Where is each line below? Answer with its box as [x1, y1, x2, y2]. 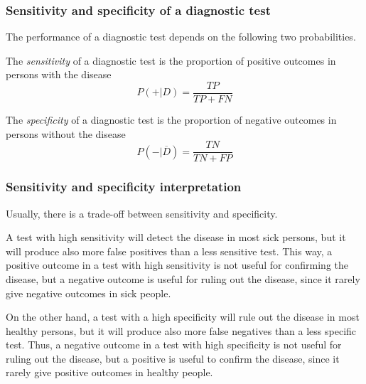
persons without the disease [6, 126, 126, 141]
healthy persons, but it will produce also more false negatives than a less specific [6, 323, 357, 338]
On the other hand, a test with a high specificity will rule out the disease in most [6, 309, 360, 324]
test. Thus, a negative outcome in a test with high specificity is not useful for [6, 337, 342, 352]
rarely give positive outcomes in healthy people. [6, 365, 213, 380]
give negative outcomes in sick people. [6, 285, 171, 300]
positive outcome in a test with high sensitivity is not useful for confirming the [6, 257, 348, 272]
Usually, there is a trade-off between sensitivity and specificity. [6, 206, 278, 220]
